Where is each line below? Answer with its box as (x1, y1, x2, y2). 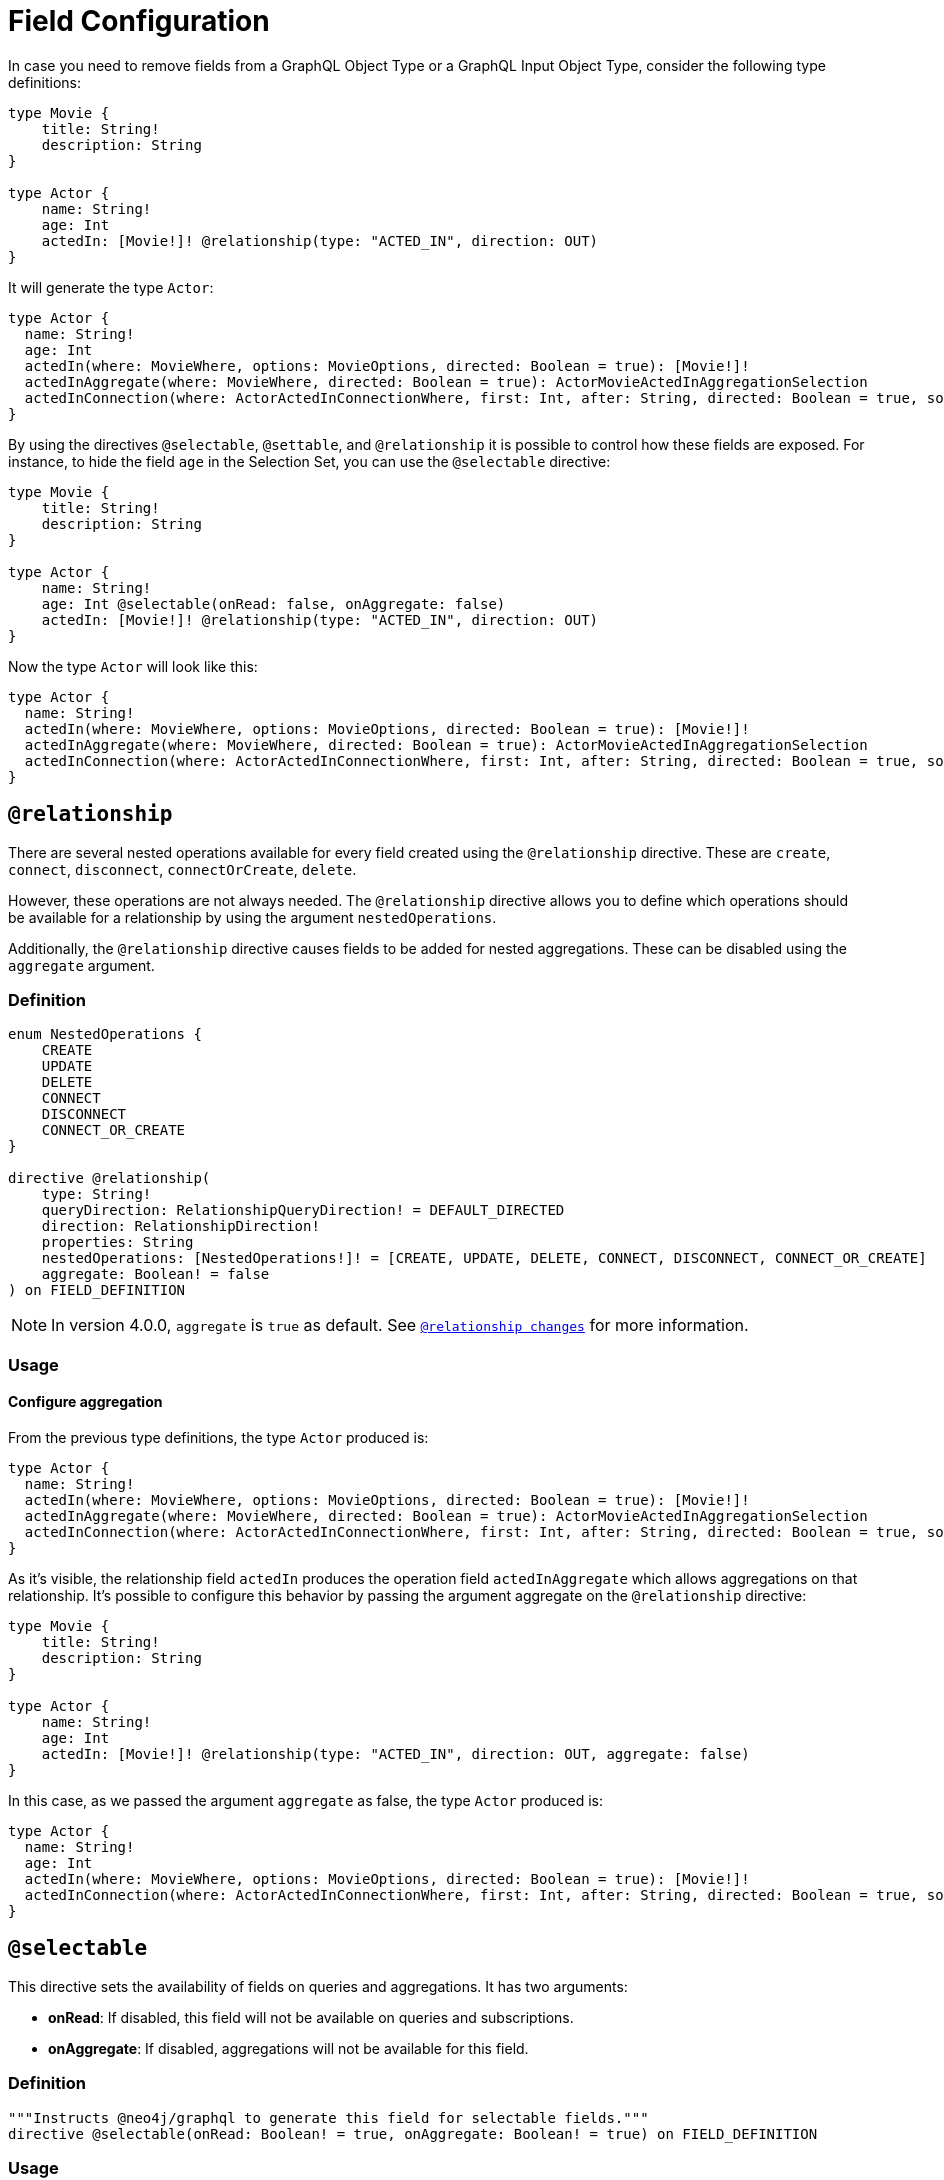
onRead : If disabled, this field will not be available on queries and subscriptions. (48, 2008, 574, 2026)
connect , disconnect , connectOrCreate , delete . (8, 860, 357, 878)
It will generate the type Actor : (8, 278, 214, 296)
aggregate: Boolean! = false (41, 1266, 270, 1283)
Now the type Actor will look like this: (8, 657, 258, 675)
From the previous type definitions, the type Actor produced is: (8, 1428, 429, 1446)
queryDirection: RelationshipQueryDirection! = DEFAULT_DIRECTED (41, 1202, 565, 1219)
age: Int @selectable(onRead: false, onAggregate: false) (41, 595, 506, 612)
